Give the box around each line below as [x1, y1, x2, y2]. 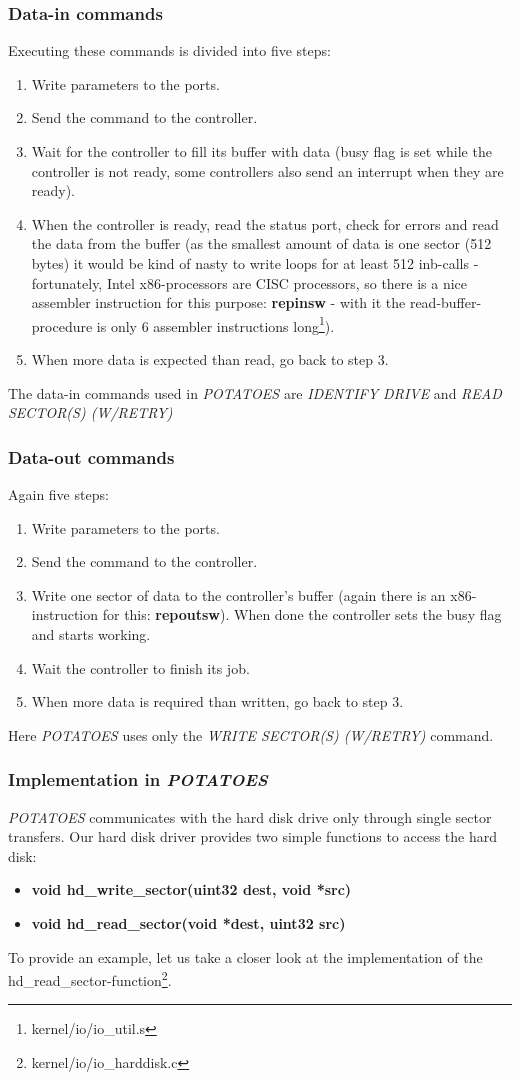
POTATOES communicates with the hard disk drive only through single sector [8, 806, 492, 827]
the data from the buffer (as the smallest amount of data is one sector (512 [31, 233, 492, 254]
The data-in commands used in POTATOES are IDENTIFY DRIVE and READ [8, 382, 502, 403]
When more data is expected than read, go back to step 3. [31, 349, 389, 369]
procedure [31, 315, 93, 336]
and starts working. [31, 623, 151, 644]
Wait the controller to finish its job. [31, 657, 250, 678]
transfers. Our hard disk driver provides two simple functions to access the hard [8, 826, 497, 847]
